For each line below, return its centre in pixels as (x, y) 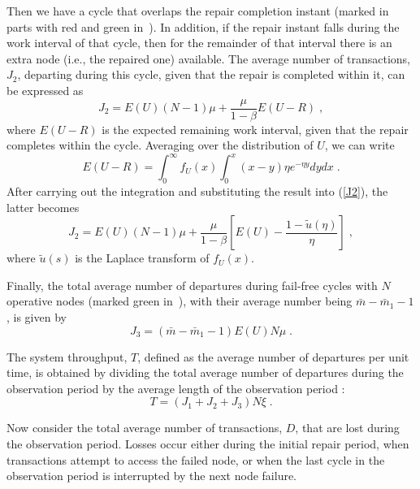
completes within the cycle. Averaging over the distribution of (160, 145)
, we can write (359, 145)
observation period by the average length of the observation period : (176, 388)
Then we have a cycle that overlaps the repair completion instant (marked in (198, 11)
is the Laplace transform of (142, 258)
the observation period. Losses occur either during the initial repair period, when (208, 444)
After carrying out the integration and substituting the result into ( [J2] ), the (197, 191)
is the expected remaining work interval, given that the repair (255, 129)
